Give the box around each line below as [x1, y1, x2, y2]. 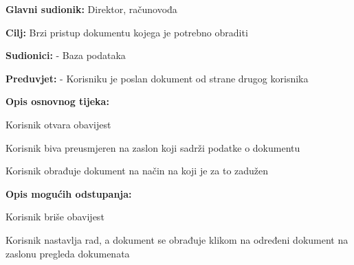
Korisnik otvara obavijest [5, 117, 111, 131]
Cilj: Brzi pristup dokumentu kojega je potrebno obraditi [5, 25, 248, 39]
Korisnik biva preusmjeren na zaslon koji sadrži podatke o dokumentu [5, 140, 300, 154]
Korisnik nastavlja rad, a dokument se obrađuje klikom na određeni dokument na [5, 232, 349, 246]
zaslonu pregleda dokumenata [5, 246, 130, 260]
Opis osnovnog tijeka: [5, 94, 109, 108]
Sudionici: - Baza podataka [5, 48, 126, 62]
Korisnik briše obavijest [5, 209, 104, 224]
